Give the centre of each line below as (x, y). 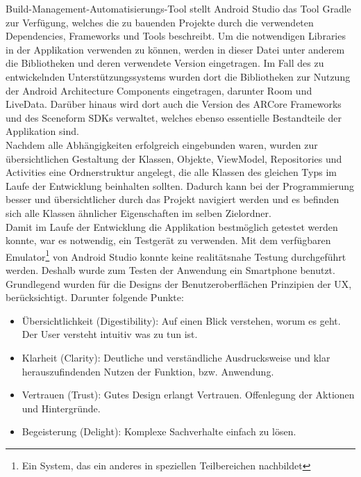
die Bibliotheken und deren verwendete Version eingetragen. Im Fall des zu (165, 63)
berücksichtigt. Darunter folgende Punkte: (95, 297)
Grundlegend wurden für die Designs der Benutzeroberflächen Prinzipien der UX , (179, 283)
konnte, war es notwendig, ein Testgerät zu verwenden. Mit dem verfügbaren (168, 240)
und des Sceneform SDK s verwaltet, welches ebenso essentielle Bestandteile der (174, 117)
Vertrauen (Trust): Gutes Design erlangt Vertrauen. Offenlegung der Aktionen (188, 395)
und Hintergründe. (61, 408)
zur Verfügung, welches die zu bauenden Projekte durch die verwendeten (160, 22)
